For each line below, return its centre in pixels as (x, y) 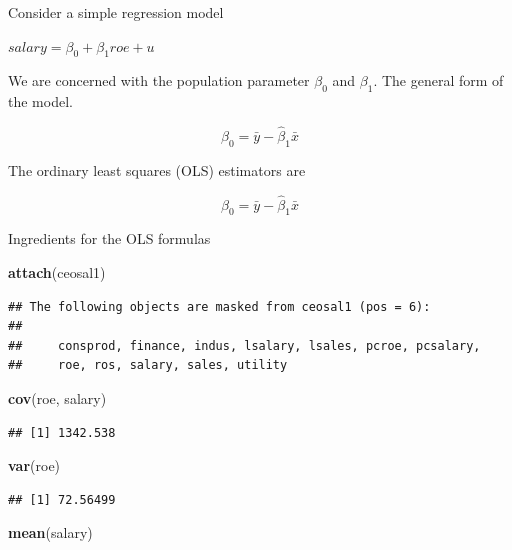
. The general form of (438, 80)
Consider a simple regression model (116, 12)
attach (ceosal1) (57, 272)
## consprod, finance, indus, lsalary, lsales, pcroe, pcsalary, (244, 345)
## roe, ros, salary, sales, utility (148, 365)
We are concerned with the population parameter (159, 80)
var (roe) (34, 465)
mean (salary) (50, 532)
